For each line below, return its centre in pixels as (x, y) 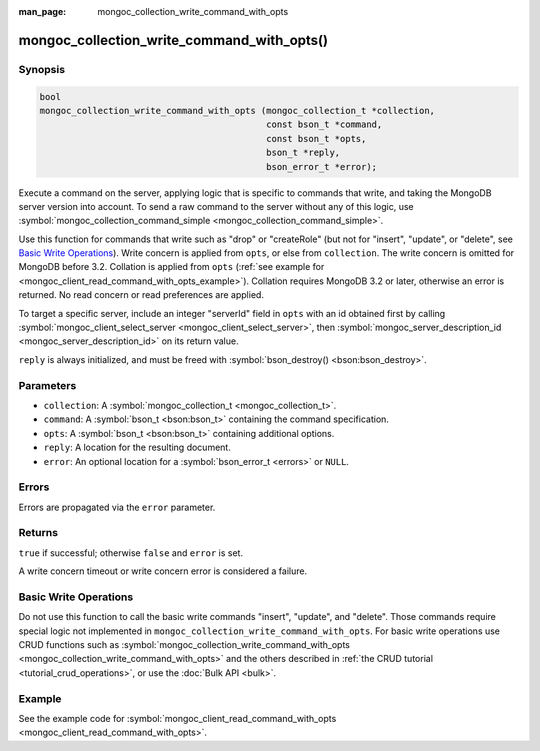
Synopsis (41, 69)
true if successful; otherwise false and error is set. (131, 552)
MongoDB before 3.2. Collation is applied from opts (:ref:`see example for (171, 267)
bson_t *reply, (303, 153)
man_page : (42, 11)
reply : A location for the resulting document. (137, 447)
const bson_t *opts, (316, 138)
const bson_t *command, (324, 124)
